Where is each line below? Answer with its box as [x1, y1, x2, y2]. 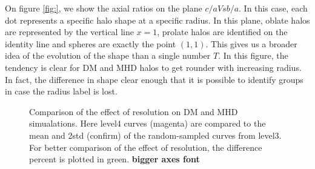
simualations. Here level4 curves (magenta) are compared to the [29, 117, 266, 130]
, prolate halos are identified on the [157, 25, 288, 38]
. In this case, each [239, 2, 308, 14]
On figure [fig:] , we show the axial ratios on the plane [5, 2, 202, 14]
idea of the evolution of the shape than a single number [5, 49, 211, 62]
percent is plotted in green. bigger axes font [29, 153, 200, 165]
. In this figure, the [218, 49, 288, 62]
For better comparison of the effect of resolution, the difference [29, 141, 262, 153]
